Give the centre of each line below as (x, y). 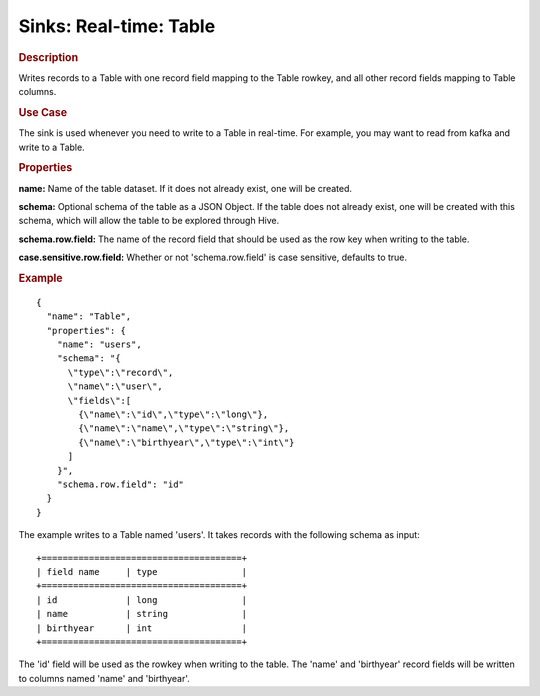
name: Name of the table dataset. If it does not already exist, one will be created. (185, 188)
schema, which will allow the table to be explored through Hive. (149, 221)
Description (48, 57)
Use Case (43, 112)
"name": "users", (99, 344)
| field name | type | (142, 571)
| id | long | (142, 599)
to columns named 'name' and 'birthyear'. (104, 678)
